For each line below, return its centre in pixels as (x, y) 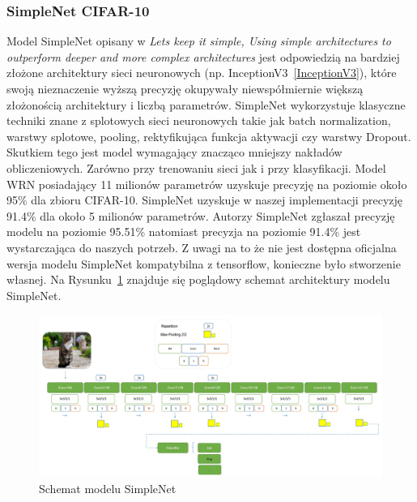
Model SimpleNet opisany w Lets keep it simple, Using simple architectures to (199, 41)
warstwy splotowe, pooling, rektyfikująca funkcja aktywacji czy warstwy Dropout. (209, 136)
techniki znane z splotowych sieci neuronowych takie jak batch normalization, (199, 120)
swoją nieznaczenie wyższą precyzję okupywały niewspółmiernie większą (185, 88)
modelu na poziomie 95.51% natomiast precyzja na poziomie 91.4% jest (184, 232)
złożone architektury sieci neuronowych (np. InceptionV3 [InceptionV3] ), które (202, 73)
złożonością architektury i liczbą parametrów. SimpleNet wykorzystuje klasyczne (206, 104)
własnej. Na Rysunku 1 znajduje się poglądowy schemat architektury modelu (198, 279)
